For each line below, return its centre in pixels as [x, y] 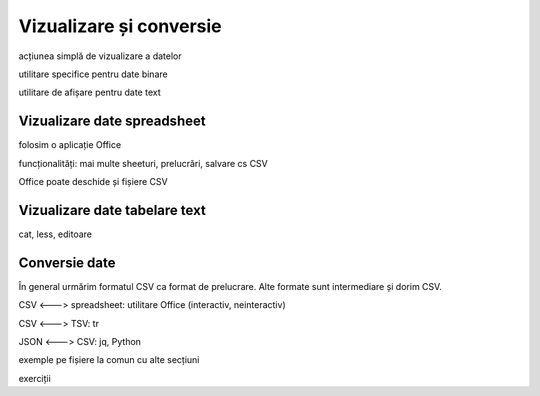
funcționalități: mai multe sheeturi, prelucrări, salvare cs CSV [143, 163]
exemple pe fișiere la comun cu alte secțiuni [109, 360]
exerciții [35, 378]
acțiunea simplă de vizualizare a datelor [100, 56]
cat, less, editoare [55, 234]
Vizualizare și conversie [120, 26]
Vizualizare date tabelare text [112, 210]
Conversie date [67, 262]
